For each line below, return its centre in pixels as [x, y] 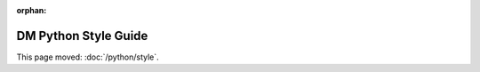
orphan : [32, 10]
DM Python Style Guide [82, 36]
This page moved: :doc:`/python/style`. [88, 57]
